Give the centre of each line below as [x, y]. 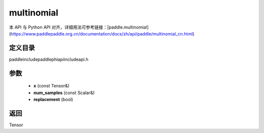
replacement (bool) [53, 100]
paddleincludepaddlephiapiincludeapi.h [49, 59]
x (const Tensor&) [52, 86]
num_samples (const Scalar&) [64, 93]
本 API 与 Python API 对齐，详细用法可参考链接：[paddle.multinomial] [79, 27]
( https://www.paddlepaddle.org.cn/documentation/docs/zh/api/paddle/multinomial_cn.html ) [102, 33]
